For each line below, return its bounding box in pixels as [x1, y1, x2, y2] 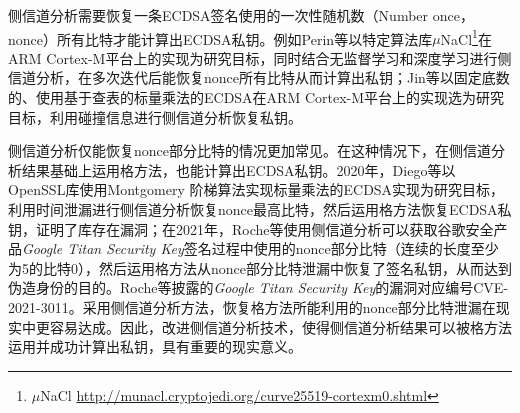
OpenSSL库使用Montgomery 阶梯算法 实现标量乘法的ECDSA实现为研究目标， [8, 179, 505, 200]
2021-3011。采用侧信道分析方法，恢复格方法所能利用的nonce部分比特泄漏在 [8, 296, 496, 317]
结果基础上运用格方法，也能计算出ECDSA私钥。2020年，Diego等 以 [21, 159, 456, 180]
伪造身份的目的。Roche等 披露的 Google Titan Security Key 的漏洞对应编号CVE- [8, 277, 509, 298]
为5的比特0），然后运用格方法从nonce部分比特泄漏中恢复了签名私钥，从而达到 [8, 257, 512, 278]
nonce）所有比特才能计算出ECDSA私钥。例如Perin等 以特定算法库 [8, 28, 433, 49]
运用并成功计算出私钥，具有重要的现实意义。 [8, 336, 302, 357]
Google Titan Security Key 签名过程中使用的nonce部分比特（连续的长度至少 [22, 238, 499, 259]
